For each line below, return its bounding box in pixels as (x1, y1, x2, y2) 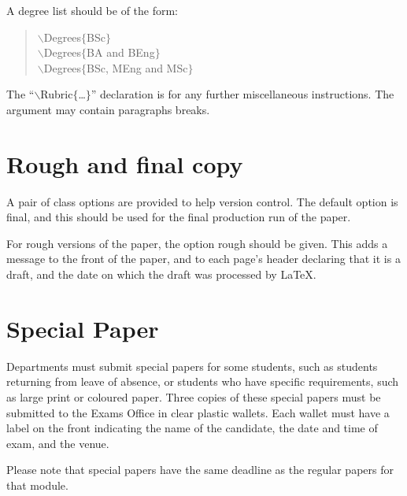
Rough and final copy (6, 147, 243, 180)
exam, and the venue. (6, 435, 109, 451)
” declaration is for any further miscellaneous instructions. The (91, 86, 394, 102)
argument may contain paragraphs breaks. (6, 101, 210, 117)
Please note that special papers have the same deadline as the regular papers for (6, 461, 394, 478)
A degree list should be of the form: (6, 2, 179, 18)
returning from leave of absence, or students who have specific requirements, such (6, 373, 399, 390)
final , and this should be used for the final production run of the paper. (6, 209, 351, 225)
